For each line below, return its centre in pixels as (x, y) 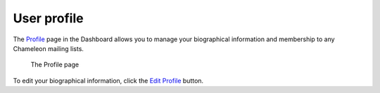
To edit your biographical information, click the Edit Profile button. (108, 80)
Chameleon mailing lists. (49, 48)
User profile (48, 18)
